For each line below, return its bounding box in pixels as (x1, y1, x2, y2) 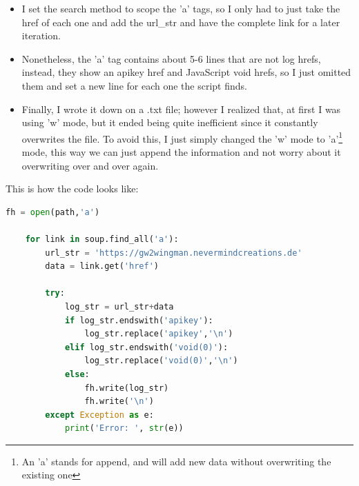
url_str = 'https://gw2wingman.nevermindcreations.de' (45, 247, 302, 258)
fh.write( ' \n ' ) (84, 396, 154, 407)
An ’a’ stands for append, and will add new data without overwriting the (21, 454, 331, 468)
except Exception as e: (45, 409, 154, 420)
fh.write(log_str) (84, 383, 169, 393)
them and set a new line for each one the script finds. (21, 78, 247, 92)
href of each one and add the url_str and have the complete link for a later (21, 14, 340, 29)
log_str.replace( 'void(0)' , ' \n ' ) (84, 356, 238, 366)
